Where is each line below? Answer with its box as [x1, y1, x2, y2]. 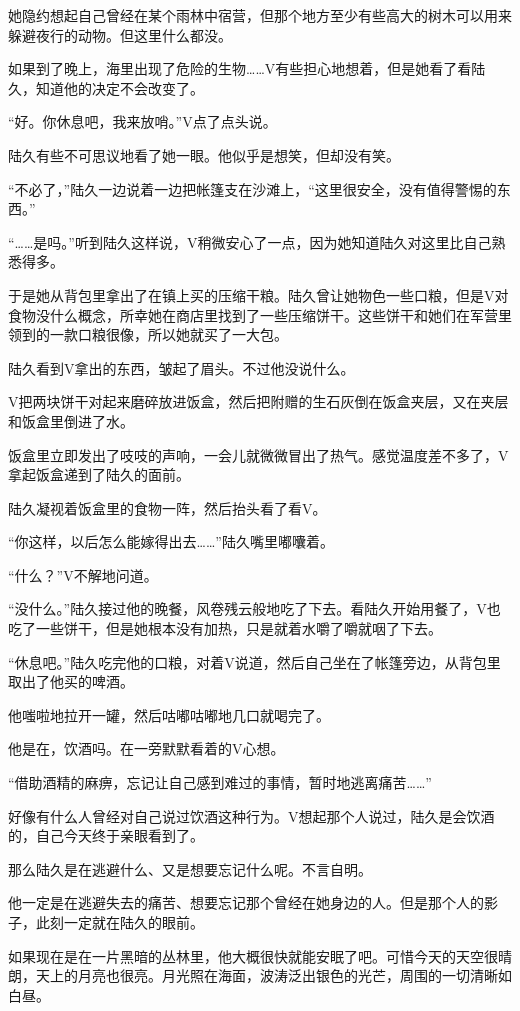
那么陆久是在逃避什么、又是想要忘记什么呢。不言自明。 [8, 858, 372, 879]
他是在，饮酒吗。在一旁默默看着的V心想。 [8, 738, 285, 759]
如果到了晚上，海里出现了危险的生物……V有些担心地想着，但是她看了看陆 [8, 58, 486, 79]
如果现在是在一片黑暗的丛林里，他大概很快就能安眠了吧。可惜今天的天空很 [8, 945, 498, 966]
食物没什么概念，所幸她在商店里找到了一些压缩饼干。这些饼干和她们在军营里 [8, 304, 512, 325]
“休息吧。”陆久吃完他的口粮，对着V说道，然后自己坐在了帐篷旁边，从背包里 [8, 651, 501, 672]
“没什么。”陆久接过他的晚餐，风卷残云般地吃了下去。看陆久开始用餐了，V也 [8, 598, 501, 619]
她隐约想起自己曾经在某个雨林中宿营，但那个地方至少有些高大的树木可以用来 [8, 5, 512, 25]
